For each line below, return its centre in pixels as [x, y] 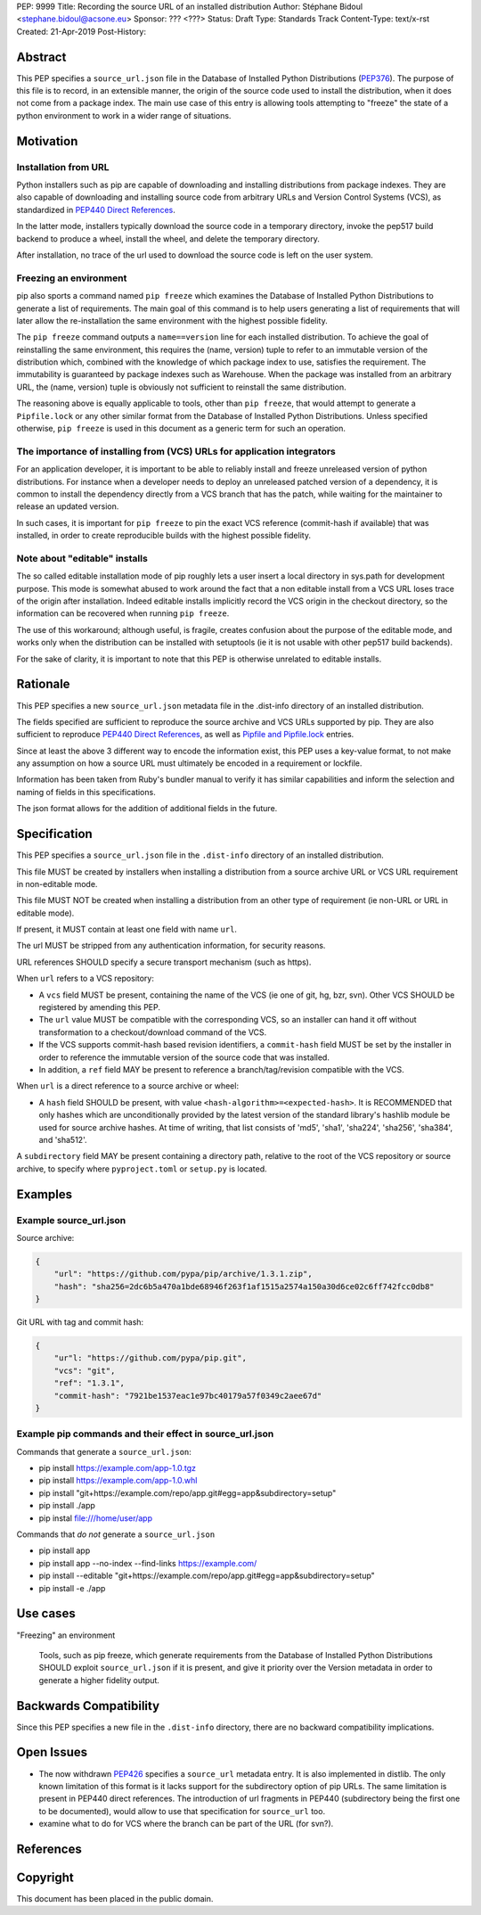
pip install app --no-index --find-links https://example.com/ [148, 1563]
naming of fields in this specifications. [86, 792]
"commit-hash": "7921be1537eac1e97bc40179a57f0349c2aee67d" [188, 1396]
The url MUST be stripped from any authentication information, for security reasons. [171, 946]
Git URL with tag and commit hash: [80, 1322]
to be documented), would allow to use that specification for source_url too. [182, 1811]
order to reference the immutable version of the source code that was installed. [184, 1057]
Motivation [47, 141]
